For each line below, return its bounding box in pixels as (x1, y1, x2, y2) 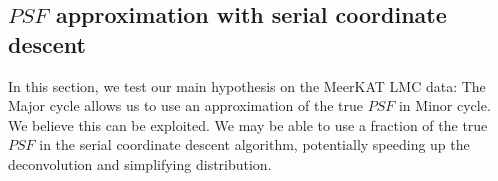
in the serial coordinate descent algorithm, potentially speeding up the (39, 134, 470, 155)
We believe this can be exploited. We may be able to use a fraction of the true (8, 114, 488, 135)
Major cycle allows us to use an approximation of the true (8, 95, 364, 116)
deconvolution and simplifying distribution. (8, 153, 272, 174)
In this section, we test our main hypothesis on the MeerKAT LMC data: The (8, 75, 486, 96)
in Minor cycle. (398, 95, 491, 116)
